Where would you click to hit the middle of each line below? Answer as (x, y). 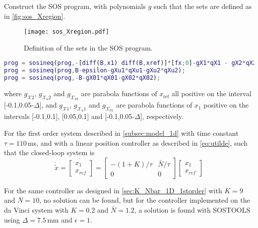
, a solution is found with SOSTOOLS (192, 210)
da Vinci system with (36, 210)
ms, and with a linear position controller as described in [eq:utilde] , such (138, 142)
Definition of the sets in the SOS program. (88, 47)
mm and (60, 219)
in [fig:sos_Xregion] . (35, 16)
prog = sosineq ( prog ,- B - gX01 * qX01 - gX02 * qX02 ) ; (82, 78)
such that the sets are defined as (203, 6)
